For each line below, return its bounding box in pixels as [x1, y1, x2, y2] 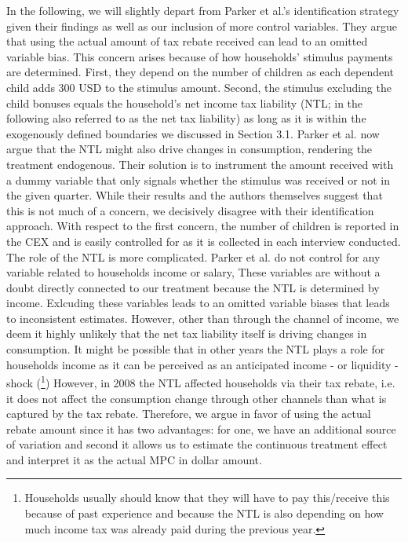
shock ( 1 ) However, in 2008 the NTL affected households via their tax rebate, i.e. [6, 372, 395, 390]
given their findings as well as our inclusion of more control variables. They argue [6, 17, 398, 34]
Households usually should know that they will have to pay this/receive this [24, 489, 390, 506]
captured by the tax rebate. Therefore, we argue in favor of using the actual [6, 405, 371, 422]
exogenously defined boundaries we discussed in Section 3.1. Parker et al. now [6, 125, 380, 141]
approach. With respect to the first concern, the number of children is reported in [6, 218, 399, 234]
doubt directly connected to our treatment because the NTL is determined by [6, 279, 380, 295]
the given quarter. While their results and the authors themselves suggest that [6, 187, 383, 203]
